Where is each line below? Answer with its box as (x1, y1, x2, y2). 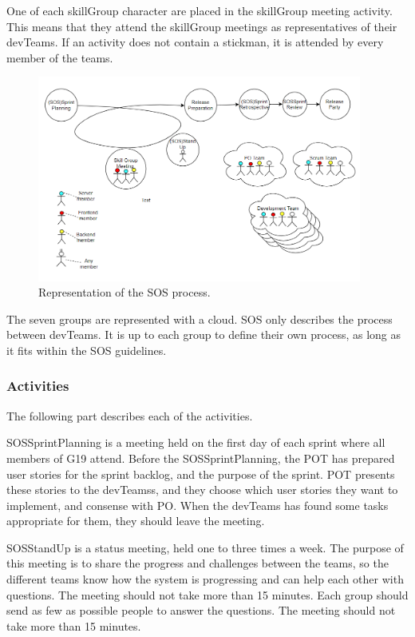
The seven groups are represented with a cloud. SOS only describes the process (6, 310, 393, 327)
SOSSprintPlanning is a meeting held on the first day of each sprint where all (6, 434, 385, 451)
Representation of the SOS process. (38, 284, 211, 301)
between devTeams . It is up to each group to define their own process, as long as (6, 326, 401, 343)
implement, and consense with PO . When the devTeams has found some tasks (6, 496, 389, 513)
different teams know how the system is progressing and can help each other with (6, 571, 404, 587)
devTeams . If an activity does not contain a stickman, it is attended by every (6, 34, 384, 50)
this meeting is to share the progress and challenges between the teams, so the (6, 555, 389, 571)
